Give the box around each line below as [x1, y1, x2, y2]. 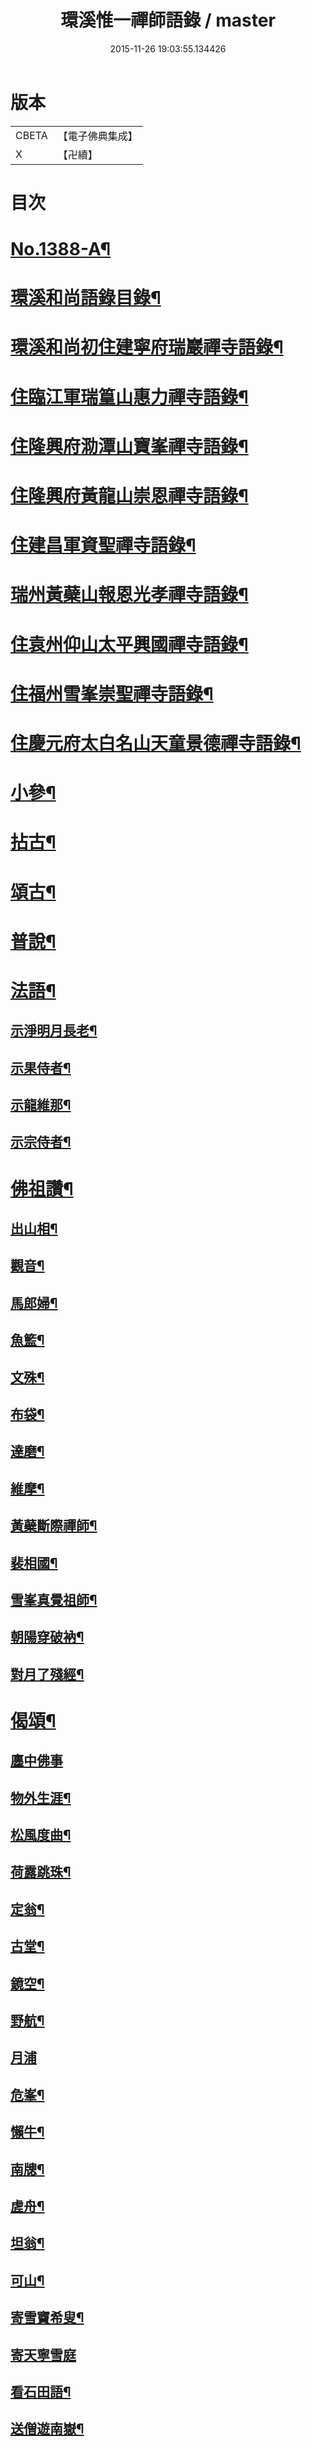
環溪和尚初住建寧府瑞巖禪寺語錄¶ [10, 336, 284, 359]
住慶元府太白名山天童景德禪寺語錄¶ [10, 732, 302, 755]
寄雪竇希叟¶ [10, 2309, 85, 2326]
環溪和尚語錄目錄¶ [10, 287, 162, 310]
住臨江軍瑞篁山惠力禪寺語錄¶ [10, 386, 249, 408]
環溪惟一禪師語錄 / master [60, 9, 276, 32]
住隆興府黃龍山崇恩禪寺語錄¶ [10, 485, 249, 507]
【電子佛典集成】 [57, 129, 138, 143]
